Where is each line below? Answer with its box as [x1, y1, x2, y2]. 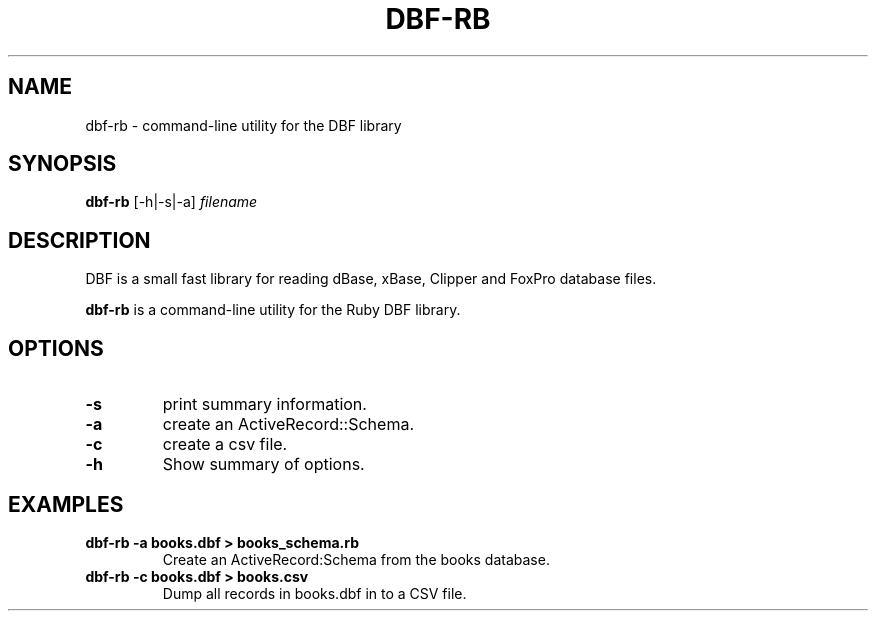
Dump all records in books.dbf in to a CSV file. [162, 584, 467, 602]
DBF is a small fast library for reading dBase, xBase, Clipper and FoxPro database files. [85, 270, 657, 288]
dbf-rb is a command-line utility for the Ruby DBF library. [85, 301, 461, 319]
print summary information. [162, 394, 367, 415]
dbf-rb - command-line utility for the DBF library [85, 116, 402, 134]
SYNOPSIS [8, 151, 117, 177]
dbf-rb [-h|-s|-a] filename [85, 193, 258, 211]
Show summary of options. [162, 454, 365, 475]
